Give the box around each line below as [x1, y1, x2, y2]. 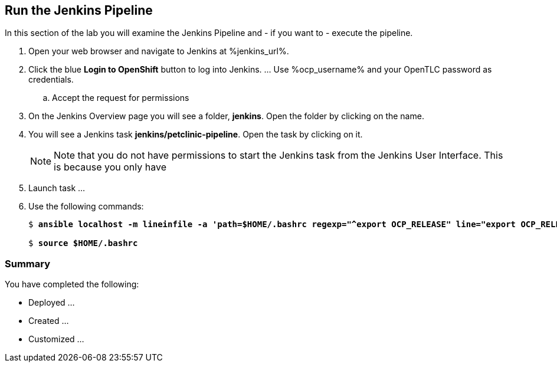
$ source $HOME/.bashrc [28, 238, 138, 248]
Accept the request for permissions [52, 93, 189, 103]
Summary [5, 257, 51, 270]
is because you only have [54, 161, 166, 173]
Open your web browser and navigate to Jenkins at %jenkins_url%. [28, 46, 289, 57]
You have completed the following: [5, 279, 139, 290]
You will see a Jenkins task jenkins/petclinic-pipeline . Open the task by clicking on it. [28, 129, 363, 140]
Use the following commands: [28, 201, 144, 212]
